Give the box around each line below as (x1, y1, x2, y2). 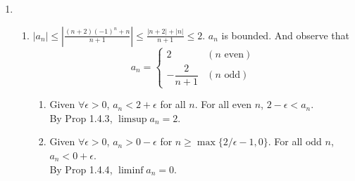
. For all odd (268, 134, 322, 149)
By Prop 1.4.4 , (49, 161, 113, 176)
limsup (118, 114, 147, 124)
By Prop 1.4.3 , (49, 110, 113, 125)
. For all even (194, 97, 252, 112)
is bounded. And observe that (221, 27, 349, 42)
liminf (118, 165, 144, 175)
